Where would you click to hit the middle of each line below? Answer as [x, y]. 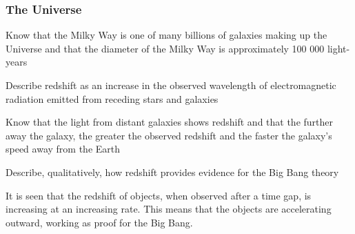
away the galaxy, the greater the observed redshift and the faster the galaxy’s [169, 135]
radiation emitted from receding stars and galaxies [112, 98]
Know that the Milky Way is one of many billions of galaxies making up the [166, 35]
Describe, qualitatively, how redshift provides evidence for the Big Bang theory [172, 172]
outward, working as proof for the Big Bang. [99, 222]
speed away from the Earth [63, 149]
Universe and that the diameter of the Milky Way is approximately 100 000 [165, 48]
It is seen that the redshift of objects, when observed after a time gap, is [159, 195]
